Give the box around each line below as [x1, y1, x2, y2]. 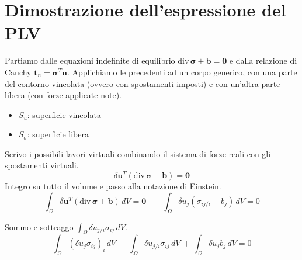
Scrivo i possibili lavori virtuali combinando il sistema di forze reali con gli [5, 147, 271, 160]
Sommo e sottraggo [5, 220, 74, 233]
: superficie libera [27, 128, 89, 140]
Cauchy [5, 65, 32, 78]
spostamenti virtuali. [5, 159, 79, 171]
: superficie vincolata [27, 108, 101, 120]
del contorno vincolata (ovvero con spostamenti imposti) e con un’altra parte [5, 77, 280, 89]
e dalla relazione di [229, 54, 297, 67]
